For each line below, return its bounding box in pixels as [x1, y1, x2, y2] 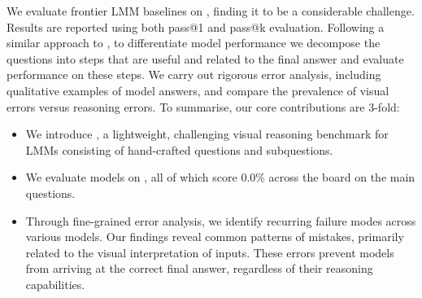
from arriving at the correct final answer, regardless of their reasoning [25, 260, 373, 277]
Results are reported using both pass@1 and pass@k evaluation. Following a [7, 18, 385, 35]
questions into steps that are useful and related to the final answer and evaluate [7, 50, 404, 67]
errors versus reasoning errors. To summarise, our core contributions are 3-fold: [7, 98, 400, 115]
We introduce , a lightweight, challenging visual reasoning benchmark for [25, 125, 389, 142]
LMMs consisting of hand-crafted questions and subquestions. [25, 141, 333, 158]
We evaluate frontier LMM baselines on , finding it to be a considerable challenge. [7, 2, 415, 19]
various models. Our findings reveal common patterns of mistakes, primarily [25, 228, 404, 245]
